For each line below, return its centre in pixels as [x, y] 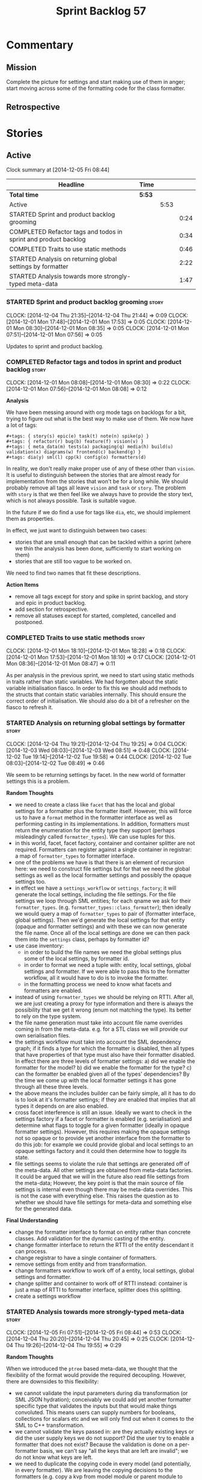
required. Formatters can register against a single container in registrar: [103, 849]
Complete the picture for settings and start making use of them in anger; [96, 82]
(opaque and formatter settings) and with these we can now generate [101, 926]
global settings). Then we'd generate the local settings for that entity [100, 920]
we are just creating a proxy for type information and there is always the [104, 1003]
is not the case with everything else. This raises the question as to [97, 1196]
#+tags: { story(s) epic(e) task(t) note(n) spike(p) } [78, 436]
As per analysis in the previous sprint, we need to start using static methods [100, 675]
